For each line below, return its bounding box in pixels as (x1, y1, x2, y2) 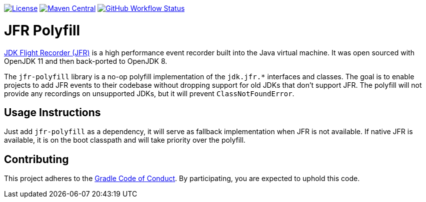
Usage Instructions (4, 106, 101, 119)
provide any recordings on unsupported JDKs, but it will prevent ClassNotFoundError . (4, 89, 294, 98)
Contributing (4, 153, 69, 166)
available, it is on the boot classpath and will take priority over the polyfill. (4, 136, 245, 145)
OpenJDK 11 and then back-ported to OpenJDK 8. (4, 56, 167, 65)
